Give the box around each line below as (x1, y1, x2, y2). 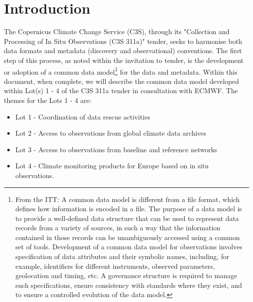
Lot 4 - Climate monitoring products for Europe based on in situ (15, 161, 209, 171)
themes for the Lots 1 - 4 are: (4, 95, 91, 105)
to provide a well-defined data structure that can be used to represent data (15, 213, 239, 223)
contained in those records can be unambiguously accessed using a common (15, 232, 240, 242)
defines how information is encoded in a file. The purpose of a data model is (15, 203, 242, 214)
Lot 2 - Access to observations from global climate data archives (15, 128, 207, 138)
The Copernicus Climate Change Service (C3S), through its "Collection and (4, 26, 230, 37)
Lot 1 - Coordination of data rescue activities (15, 111, 150, 121)
